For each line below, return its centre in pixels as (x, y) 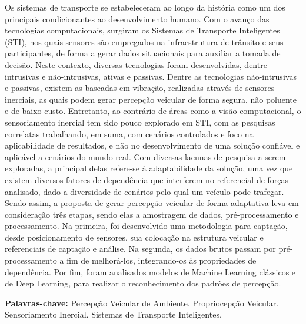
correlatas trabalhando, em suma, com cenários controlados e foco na (129, 134)
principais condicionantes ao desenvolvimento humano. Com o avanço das (137, 18)
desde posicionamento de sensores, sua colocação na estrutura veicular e (134, 237)
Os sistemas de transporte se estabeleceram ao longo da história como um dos (145, 7)
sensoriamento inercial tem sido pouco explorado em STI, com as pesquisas (140, 122)
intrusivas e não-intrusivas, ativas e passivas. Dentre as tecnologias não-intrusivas (151, 76)
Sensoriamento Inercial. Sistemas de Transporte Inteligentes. (113, 314)
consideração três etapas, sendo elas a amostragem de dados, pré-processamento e (152, 214)
